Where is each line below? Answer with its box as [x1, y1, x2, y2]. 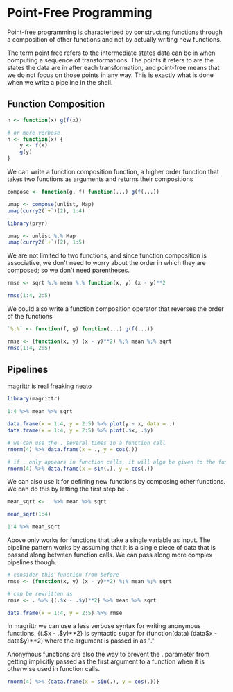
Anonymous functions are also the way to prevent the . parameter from [7, 650, 210, 659]
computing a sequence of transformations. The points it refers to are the [7, 56, 214, 64]
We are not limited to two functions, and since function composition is [7, 251, 207, 260]
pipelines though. [7, 558, 57, 566]
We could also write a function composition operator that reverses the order [7, 305, 224, 313]
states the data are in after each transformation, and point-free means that [7, 63, 220, 71]
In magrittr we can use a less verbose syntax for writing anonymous [7, 622, 201, 630]
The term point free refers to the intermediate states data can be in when [7, 49, 216, 57]
